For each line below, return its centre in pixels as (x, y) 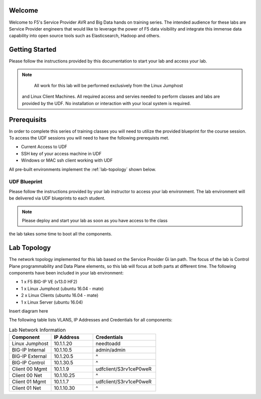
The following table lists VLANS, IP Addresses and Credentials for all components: (91, 320)
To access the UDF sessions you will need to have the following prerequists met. (89, 138)
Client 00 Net (27, 375)
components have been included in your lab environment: (66, 273)
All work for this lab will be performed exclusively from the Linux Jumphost (109, 85)
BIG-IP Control (29, 363)
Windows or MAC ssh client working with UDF (67, 160)
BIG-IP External (29, 356)
